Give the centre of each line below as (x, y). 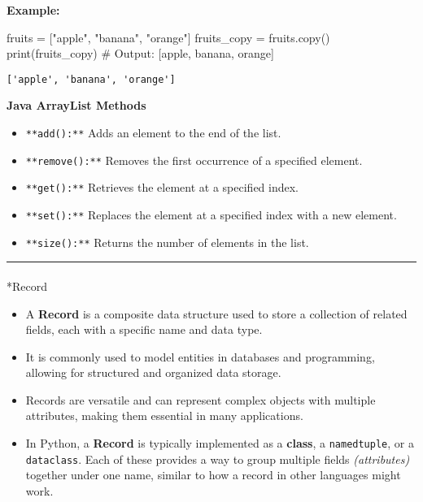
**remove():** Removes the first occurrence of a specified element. (194, 160)
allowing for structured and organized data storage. (153, 372)
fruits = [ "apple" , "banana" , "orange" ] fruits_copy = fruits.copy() (168, 37)
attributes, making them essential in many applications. (164, 415)
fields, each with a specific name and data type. (144, 329)
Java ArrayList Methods (76, 105)
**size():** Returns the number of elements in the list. (167, 242)
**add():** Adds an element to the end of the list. (153, 133)
